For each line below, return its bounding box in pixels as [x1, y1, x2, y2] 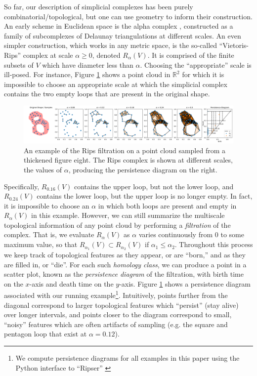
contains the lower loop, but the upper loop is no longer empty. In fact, [37, 191, 253, 201]
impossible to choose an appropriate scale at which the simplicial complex [4, 79, 227, 89]
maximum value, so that [4, 239, 78, 250]
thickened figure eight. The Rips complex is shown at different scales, [24, 155, 233, 165]
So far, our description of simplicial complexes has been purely [4, 1, 193, 11]
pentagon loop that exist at [4, 329, 87, 339]
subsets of [4, 59, 34, 70]
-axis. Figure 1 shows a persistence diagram [119, 278, 251, 289]
